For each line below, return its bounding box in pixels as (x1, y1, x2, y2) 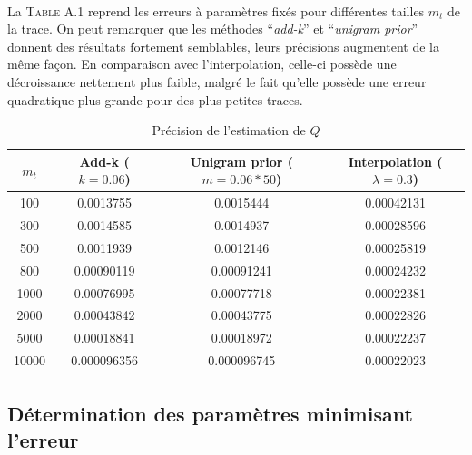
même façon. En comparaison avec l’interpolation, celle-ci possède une (7, 54, 397, 73)
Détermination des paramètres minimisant (7, 399, 413, 427)
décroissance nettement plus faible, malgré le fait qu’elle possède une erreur (7, 72, 427, 91)
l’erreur (7, 425, 79, 453)
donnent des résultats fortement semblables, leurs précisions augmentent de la (7, 36, 439, 55)
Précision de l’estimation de (152, 121, 306, 140)
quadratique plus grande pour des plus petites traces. (7, 90, 303, 109)
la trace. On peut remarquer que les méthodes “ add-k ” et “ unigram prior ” (7, 19, 418, 38)
